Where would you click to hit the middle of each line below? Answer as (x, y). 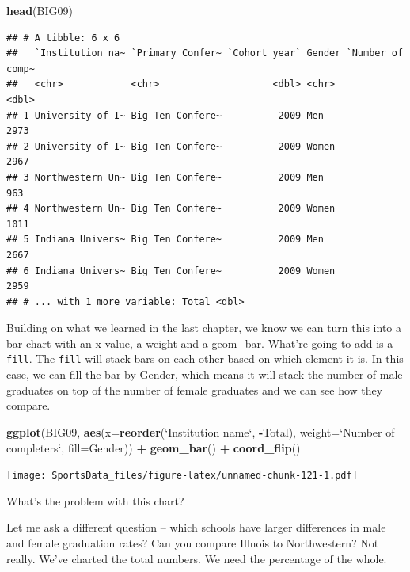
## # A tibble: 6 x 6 (63, 38)
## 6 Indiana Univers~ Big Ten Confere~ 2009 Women (171, 271)
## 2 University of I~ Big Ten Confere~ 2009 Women (171, 146)
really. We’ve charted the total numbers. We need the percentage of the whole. (197, 558)
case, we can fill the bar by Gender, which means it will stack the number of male (205, 374)
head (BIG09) (40, 10)
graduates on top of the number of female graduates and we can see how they (195, 389)
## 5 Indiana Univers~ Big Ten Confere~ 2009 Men (165, 240)
